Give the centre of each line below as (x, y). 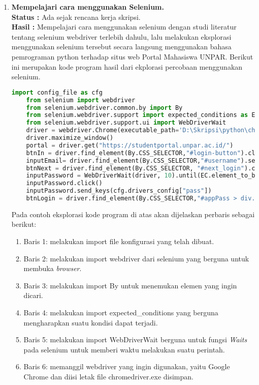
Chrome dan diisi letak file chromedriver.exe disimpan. (108, 376)
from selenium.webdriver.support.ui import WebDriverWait (126, 123)
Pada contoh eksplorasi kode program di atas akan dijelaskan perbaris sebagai (133, 214)
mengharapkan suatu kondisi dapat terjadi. (91, 322)
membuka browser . (53, 268)
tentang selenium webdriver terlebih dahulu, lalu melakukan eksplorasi (121, 36)
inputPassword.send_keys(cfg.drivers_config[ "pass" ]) (119, 191)
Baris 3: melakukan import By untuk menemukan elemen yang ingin (130, 285)
